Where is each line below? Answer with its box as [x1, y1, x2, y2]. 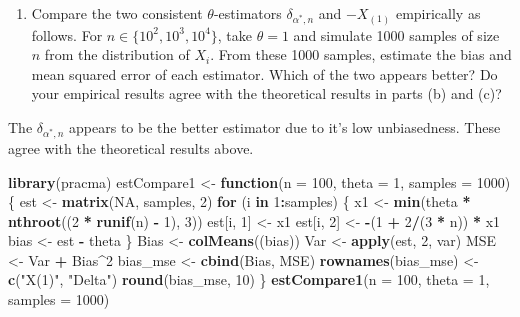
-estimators [213, 3, 282, 23]
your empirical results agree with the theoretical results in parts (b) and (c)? [31, 83, 502, 104]
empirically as [395, 3, 481, 23]
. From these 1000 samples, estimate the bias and [210, 44, 512, 65]
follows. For [31, 24, 103, 45]
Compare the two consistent [31, 3, 203, 23]
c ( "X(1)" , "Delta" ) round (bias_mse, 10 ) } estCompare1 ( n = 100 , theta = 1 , [8, 269, 490, 290]
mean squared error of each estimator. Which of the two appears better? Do [31, 63, 498, 84]
